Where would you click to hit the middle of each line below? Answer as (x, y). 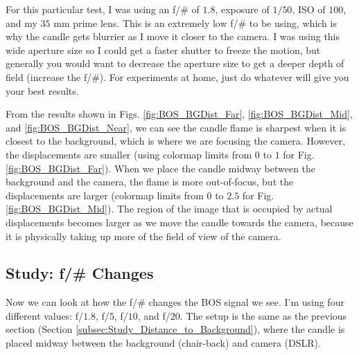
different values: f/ (45, 315)
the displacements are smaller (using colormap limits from (129, 154)
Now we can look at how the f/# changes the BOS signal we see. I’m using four (175, 302)
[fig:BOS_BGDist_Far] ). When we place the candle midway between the (161, 168)
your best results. (42, 90)
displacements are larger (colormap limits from (105, 195)
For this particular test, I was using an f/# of (103, 9)
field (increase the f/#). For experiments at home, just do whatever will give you (177, 76)
